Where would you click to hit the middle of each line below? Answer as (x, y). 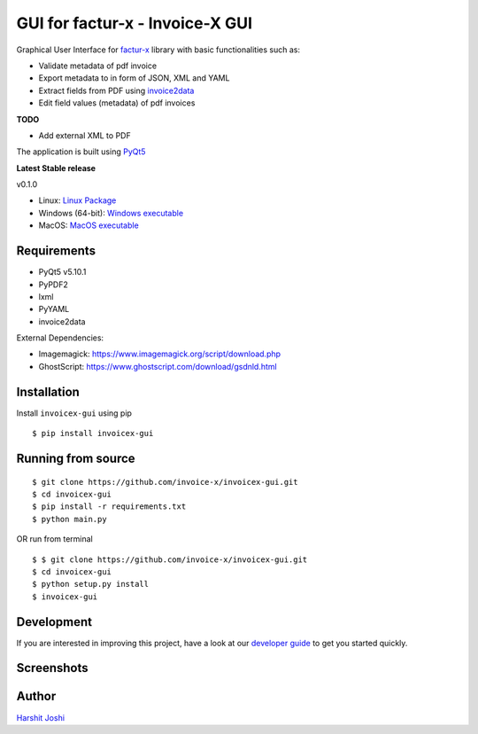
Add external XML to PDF (85, 135)
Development (54, 622)
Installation (48, 391)
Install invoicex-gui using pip (74, 413)
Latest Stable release (56, 168)
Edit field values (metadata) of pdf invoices (117, 103)
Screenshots (52, 668)
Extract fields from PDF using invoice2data (116, 90)
